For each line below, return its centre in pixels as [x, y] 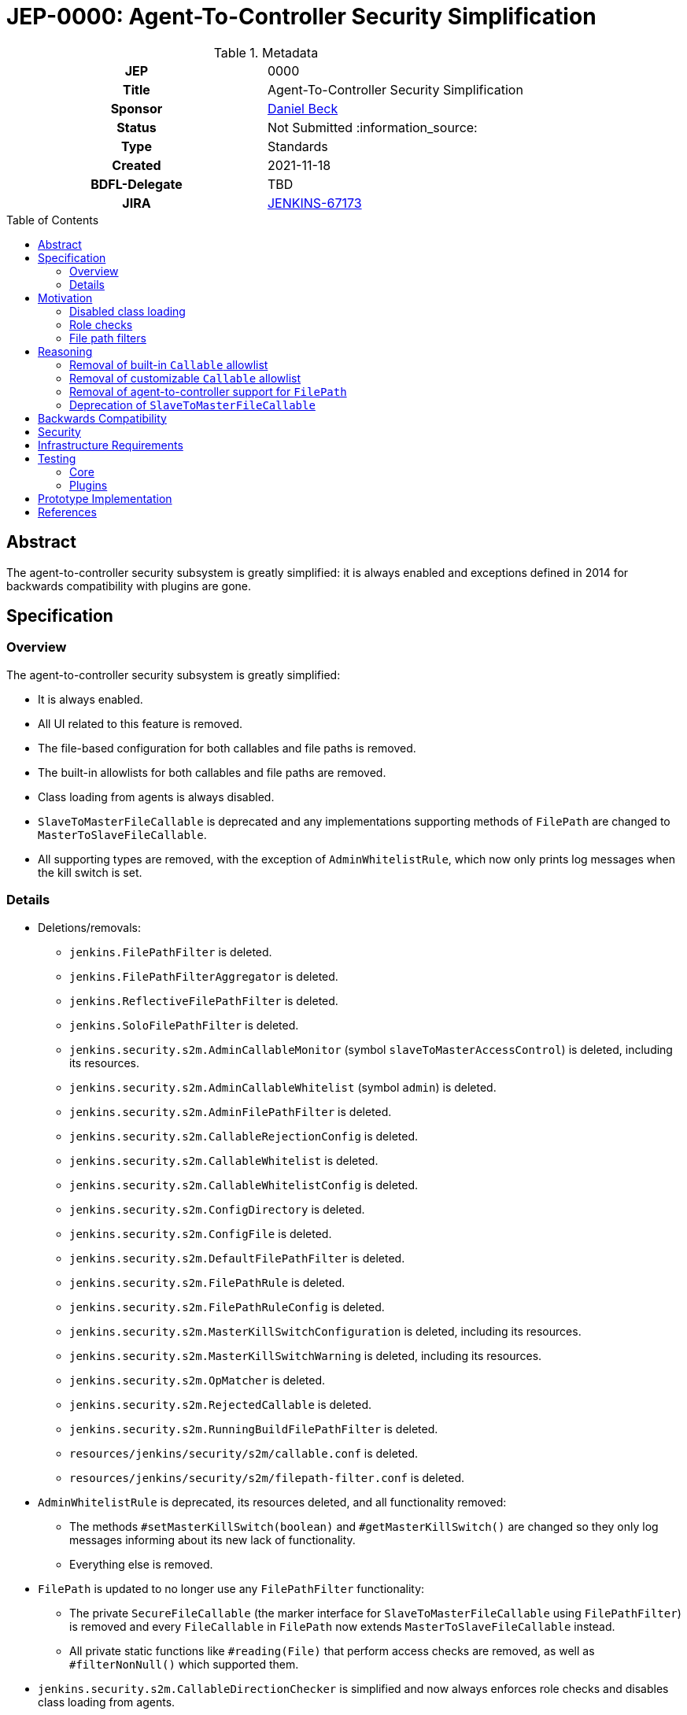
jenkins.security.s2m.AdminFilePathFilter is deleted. [231, 1111]
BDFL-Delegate [137, 184]
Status [137, 127]
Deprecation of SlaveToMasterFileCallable [192, 405]
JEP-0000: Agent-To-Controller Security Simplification [301, 17]
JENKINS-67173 [314, 203]
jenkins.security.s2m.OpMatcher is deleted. [198, 1380]
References [67, 512]
